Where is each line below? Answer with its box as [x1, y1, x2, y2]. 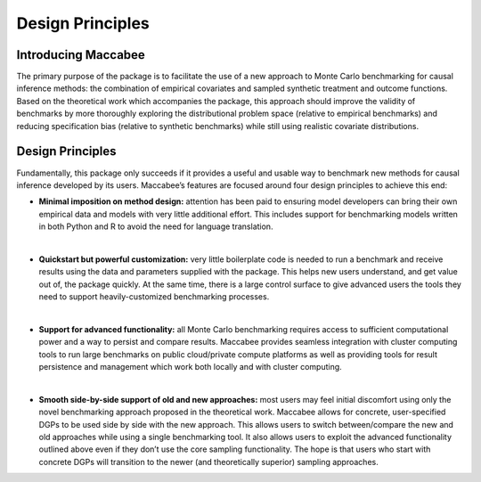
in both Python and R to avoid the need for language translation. [38, 221, 273, 232]
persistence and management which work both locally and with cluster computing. [38, 362, 342, 372]
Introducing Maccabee [16, 47, 146, 62]
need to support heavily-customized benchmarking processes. [38, 291, 270, 302]
